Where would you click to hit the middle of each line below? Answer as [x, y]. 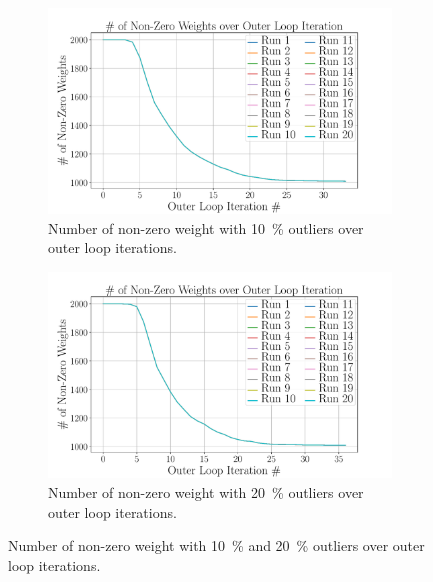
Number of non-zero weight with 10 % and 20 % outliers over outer [216, 545]
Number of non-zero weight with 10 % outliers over [206, 227]
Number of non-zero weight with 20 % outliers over [206, 491]
